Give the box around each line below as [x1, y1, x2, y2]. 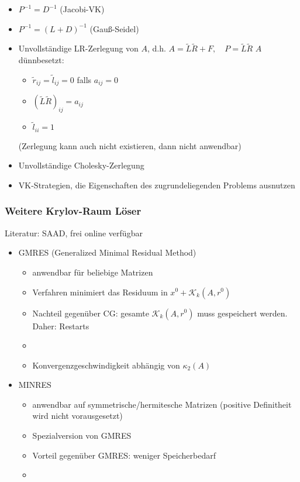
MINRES [18, 378, 51, 391]
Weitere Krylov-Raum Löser [5, 204, 142, 218]
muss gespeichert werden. [197, 307, 288, 319]
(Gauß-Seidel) [89, 22, 139, 35]
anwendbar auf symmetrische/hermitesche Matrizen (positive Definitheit [32, 398, 292, 410]
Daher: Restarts [32, 319, 89, 332]
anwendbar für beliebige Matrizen [32, 266, 153, 278]
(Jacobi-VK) [60, 3, 105, 15]
